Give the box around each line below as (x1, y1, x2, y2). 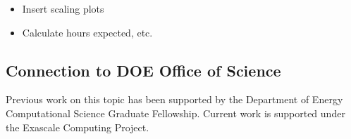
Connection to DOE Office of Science (6, 59, 281, 81)
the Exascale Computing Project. (6, 119, 149, 134)
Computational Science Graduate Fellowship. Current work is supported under (6, 105, 345, 120)
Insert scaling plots (22, 1, 104, 15)
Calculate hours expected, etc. (22, 25, 153, 39)
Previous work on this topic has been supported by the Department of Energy (6, 92, 343, 107)
